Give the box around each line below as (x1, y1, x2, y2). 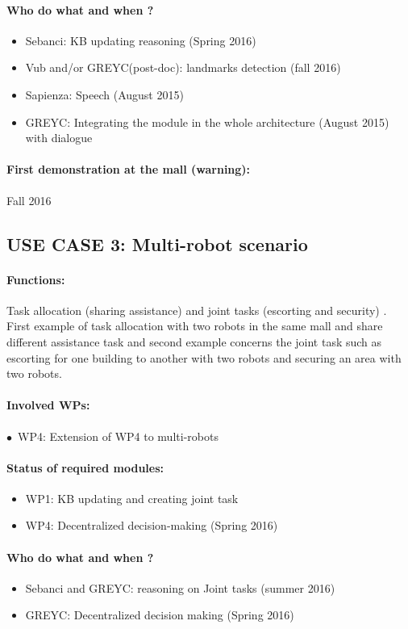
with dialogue (25, 129, 93, 146)
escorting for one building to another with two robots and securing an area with (6, 349, 402, 366)
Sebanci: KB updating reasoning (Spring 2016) (25, 31, 256, 48)
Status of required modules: (6, 459, 164, 476)
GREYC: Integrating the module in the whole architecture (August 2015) (25, 113, 389, 130)
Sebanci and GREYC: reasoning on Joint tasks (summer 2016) (25, 579, 335, 596)
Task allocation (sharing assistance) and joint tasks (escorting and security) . (6, 301, 387, 318)
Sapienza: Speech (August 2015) (25, 86, 184, 103)
